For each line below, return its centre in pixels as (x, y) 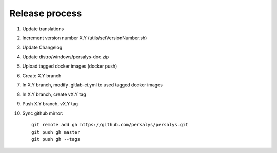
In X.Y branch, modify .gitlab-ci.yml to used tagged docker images (92, 85)
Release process (46, 13)
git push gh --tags (56, 139)
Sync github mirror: (43, 113)
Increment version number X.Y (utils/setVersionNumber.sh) (85, 38)
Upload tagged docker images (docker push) (70, 66)
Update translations (43, 29)
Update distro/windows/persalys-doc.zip (66, 57)
